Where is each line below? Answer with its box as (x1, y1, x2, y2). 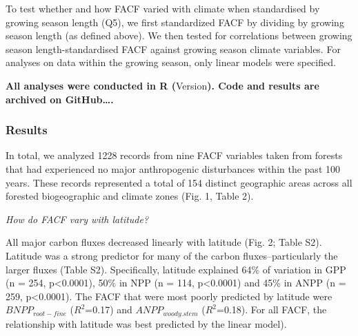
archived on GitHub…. (6, 92, 114, 106)
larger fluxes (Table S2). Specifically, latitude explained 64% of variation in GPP (6, 262, 346, 276)
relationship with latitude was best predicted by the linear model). (6, 316, 287, 330)
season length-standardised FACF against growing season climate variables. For (6, 41, 341, 56)
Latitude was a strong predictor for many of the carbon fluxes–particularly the (6, 248, 338, 262)
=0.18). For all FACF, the (216, 302, 327, 317)
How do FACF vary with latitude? (6, 211, 149, 226)
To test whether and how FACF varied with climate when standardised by (6, 1, 320, 15)
